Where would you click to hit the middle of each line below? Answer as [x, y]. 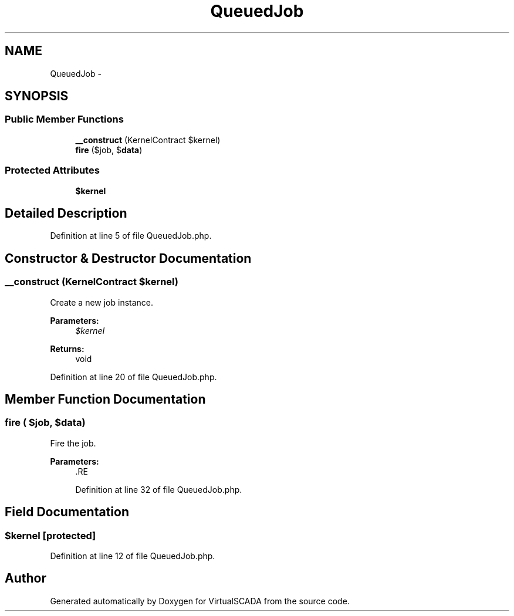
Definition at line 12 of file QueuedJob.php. [133, 556]
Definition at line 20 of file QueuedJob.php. [133, 377]
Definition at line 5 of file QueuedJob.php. [131, 236]
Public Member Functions [64, 119]
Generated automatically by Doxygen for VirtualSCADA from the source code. [200, 601]
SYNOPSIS [37, 96]
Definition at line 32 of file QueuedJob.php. [159, 489]
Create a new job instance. [102, 302]
